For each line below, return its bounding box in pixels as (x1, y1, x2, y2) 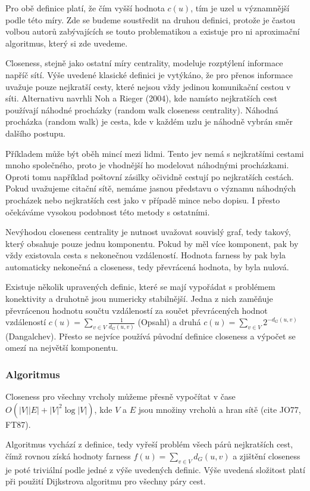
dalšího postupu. (5, 126, 65, 139)
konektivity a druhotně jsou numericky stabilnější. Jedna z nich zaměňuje (5, 292, 273, 305)
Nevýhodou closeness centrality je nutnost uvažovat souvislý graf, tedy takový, (5, 226, 291, 238)
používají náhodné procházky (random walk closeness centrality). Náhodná (5, 103, 278, 116)
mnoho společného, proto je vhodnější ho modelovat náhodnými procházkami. (5, 159, 289, 171)
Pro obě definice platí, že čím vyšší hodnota (5, 2, 165, 14)
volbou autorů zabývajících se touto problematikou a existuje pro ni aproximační (5, 25, 300, 38)
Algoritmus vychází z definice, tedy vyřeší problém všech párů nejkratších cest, (5, 438, 293, 450)
